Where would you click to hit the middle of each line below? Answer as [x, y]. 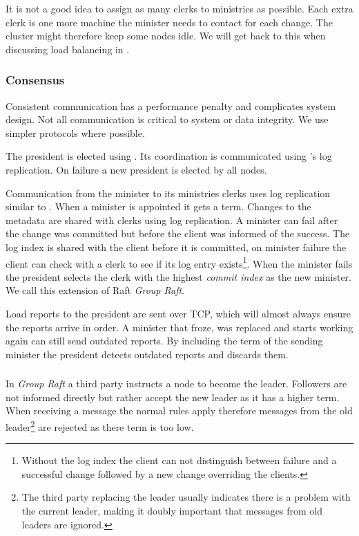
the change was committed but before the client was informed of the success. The [178, 233]
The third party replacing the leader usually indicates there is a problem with [186, 497]
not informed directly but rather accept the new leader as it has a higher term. [173, 397]
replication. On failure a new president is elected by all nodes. [136, 169]
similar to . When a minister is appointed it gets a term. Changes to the [158, 206]
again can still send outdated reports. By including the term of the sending [164, 341]
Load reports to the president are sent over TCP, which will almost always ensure [178, 313]
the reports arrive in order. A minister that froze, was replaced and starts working [179, 327]
